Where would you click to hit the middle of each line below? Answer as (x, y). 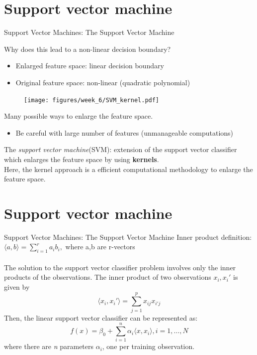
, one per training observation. (148, 346)
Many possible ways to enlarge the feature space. (79, 116)
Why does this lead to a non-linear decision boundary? (87, 49)
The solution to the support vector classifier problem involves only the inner (120, 267)
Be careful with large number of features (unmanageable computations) (125, 132)
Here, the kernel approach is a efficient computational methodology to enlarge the (128, 169)
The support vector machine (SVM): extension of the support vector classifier (121, 149)
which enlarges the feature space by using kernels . (82, 159)
